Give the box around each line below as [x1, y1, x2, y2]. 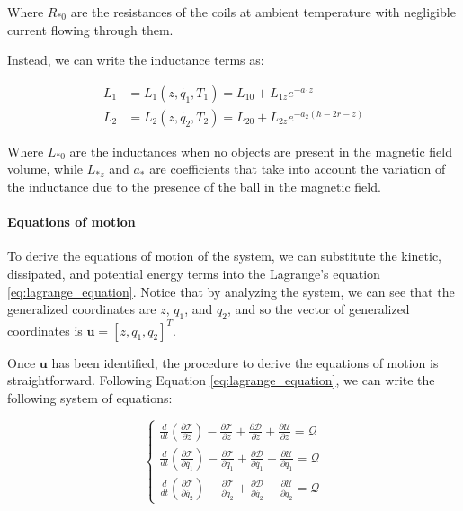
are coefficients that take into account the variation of [149, 159, 446, 178]
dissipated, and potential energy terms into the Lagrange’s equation [7, 264, 380, 283]
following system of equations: [7, 388, 173, 407]
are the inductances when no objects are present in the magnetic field [69, 141, 452, 160]
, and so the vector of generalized [227, 300, 410, 318]
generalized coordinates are [7, 300, 156, 318]
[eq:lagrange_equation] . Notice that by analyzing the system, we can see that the [7, 282, 455, 300]
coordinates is [7, 320, 83, 339]
